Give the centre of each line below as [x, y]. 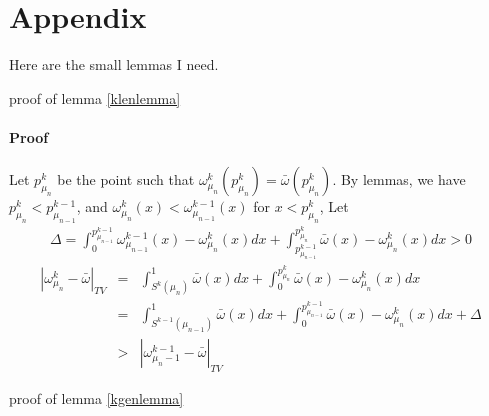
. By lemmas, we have [399, 179]
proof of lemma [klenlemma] [95, 97]
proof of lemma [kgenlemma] [96, 397]
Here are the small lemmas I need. [114, 64]
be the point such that [126, 179]
